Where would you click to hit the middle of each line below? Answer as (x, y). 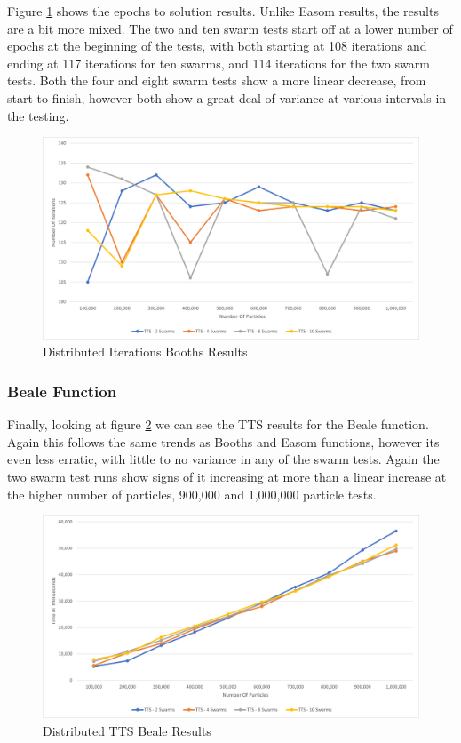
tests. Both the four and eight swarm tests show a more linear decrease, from (217, 80)
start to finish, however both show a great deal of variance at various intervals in (227, 97)
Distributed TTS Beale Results (127, 730)
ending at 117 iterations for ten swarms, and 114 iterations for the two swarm (219, 63)
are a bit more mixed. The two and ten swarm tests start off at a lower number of (230, 28)
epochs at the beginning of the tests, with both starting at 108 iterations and (217, 46)
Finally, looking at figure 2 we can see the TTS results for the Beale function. (218, 424)
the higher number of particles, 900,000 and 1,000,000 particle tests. (192, 494)
